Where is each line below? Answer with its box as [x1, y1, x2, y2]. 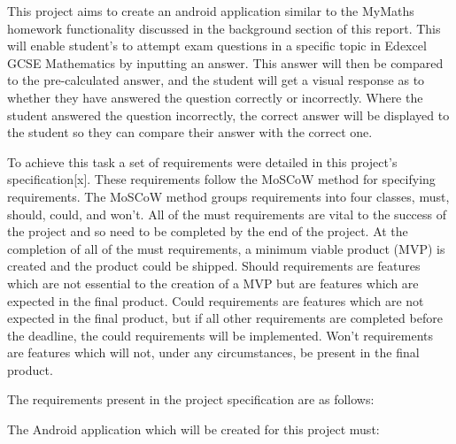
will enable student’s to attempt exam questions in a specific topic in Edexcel [7, 36, 427, 55]
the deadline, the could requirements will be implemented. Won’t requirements [7, 325, 433, 344]
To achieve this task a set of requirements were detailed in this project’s [7, 152, 398, 171]
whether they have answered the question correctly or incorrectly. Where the [7, 88, 423, 106]
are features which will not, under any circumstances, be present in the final [7, 343, 420, 362]
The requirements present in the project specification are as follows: [7, 390, 375, 409]
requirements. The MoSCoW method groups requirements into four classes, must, [7, 187, 450, 205]
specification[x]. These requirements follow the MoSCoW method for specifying [7, 170, 436, 188]
